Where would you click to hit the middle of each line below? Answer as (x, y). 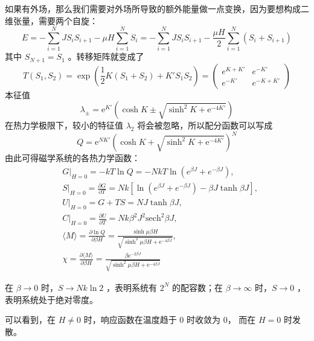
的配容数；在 (197, 287)
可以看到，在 (30, 320)
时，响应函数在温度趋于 (130, 320)
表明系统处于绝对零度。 (51, 299)
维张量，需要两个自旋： (51, 20)
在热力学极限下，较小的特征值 (64, 125)
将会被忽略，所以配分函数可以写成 (205, 125)
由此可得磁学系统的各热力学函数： (72, 158)
